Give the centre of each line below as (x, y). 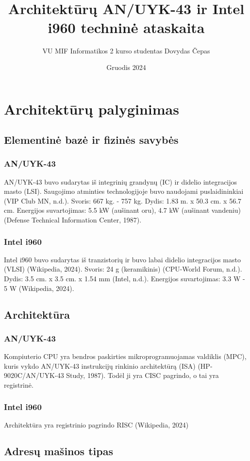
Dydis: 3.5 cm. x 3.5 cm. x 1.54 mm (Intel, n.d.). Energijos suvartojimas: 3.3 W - (125, 279)
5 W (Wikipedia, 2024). (39, 288)
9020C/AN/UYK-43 (34, 375)
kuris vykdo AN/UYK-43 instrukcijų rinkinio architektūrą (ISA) (100, 366)
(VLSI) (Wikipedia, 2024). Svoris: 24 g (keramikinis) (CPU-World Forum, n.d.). (123, 269)
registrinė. (19, 385)
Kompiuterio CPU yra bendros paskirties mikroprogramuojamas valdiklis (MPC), (125, 356)
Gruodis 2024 (126, 67)
